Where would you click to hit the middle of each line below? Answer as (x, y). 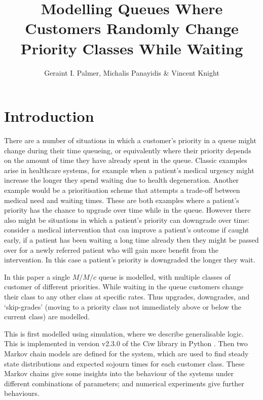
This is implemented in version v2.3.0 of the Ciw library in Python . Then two (126, 343)
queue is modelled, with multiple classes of (164, 276)
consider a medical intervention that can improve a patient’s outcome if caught (127, 230)
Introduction (49, 116)
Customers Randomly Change (132, 28)
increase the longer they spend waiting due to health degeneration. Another (122, 180)
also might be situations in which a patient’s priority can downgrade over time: (127, 220)
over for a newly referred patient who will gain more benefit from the (111, 249)
